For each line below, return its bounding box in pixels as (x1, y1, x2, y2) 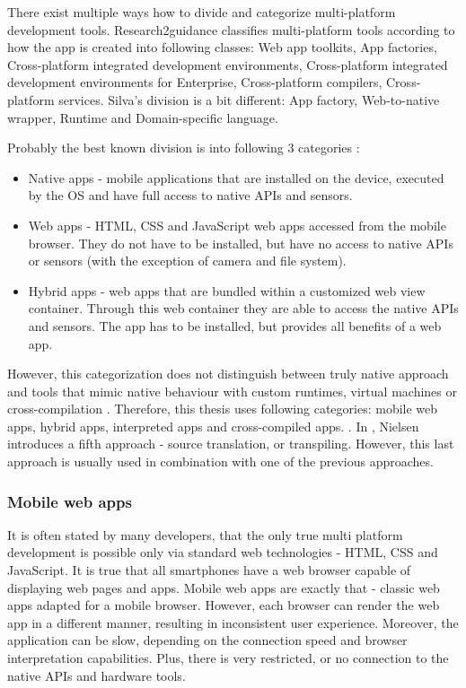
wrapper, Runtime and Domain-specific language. (7, 108, 278, 126)
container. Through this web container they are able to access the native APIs (28, 299, 459, 318)
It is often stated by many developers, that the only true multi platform (7, 525, 403, 544)
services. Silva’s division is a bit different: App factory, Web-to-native (58, 90, 440, 109)
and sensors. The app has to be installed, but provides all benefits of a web (28, 316, 442, 335)
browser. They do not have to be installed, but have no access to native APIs (28, 233, 453, 252)
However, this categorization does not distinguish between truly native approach (7, 364, 449, 383)
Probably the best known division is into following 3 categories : (7, 138, 360, 157)
